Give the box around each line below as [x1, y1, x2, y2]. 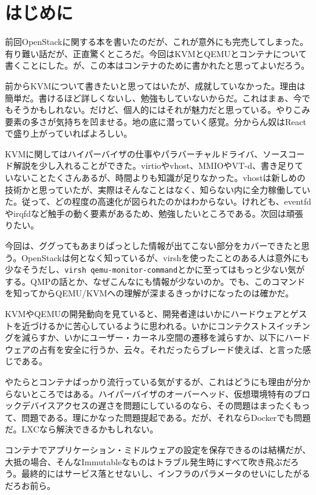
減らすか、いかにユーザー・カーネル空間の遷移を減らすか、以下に [21, 331, 285, 344]
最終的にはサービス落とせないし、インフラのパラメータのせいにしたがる [21, 467, 311, 480]
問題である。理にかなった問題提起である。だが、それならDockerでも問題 [21, 411, 311, 423]
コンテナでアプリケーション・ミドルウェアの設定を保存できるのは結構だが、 [5, 443, 311, 456]
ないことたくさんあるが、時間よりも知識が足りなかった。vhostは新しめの [13, 171, 306, 184]
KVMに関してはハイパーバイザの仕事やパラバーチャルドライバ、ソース [5, 147, 288, 160]
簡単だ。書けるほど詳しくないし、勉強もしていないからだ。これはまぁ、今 [5, 91, 302, 104]
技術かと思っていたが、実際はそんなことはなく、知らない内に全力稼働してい [5, 183, 311, 196]
